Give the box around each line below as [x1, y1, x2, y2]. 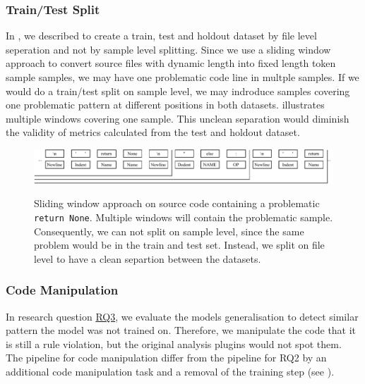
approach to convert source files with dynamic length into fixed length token [6, 56, 336, 70]
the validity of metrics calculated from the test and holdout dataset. [6, 125, 300, 140]
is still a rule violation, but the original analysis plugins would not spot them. [6, 336, 342, 351]
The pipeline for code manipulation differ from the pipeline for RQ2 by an [6, 350, 327, 365]
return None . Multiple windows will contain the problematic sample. [34, 210, 333, 225]
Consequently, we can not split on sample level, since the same [34, 223, 304, 238]
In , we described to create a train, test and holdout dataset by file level [6, 28, 317, 43]
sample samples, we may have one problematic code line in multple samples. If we [6, 70, 359, 84]
